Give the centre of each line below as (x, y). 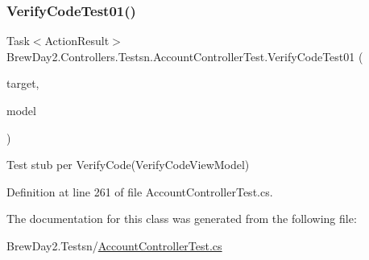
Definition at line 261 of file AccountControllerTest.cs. (140, 191)
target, (23, 83)
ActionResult (77, 41)
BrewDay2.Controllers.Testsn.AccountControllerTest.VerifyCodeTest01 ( (185, 56)
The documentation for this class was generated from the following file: (182, 219)
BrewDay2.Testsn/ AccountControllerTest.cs (114, 245)
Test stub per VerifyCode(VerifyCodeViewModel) (128, 165)
